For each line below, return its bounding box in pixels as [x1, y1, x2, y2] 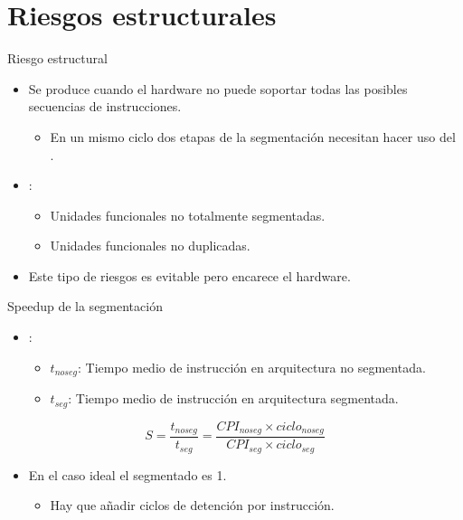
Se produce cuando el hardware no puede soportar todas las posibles [28, 79, 408, 98]
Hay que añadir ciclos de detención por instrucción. [50, 496, 335, 515]
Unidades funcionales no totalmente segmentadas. [50, 205, 326, 224]
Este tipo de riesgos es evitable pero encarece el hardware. [28, 266, 351, 285]
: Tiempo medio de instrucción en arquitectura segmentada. [68, 389, 399, 408]
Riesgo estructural [7, 49, 108, 68]
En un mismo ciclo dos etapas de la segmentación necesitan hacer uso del [50, 127, 456, 146]
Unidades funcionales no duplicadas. [50, 236, 250, 255]
